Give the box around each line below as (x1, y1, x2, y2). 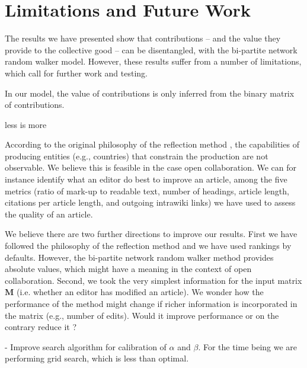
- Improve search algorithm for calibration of (5, 340, 167, 353)
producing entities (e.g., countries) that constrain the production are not (5, 149, 268, 162)
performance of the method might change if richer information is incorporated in (5, 297, 298, 309)
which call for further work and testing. (5, 66, 148, 79)
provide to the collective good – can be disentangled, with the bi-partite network (5, 43, 298, 56)
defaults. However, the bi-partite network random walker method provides (5, 251, 274, 263)
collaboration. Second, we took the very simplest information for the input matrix (5, 274, 302, 286)
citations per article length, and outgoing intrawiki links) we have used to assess (5, 196, 296, 209)
